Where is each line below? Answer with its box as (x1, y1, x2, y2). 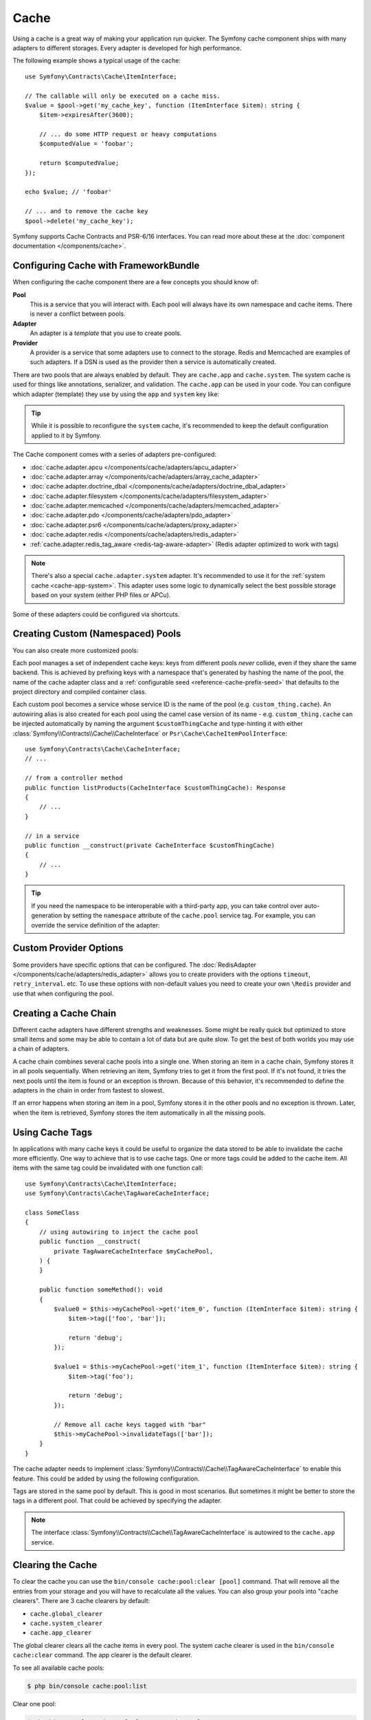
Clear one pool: (12, 1699, 56, 1708)
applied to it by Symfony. (31, 431, 102, 440)
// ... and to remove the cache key (25, 207, 148, 215)
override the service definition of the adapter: (31, 921, 160, 929)
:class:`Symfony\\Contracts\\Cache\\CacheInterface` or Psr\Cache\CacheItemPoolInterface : (12, 729, 288, 738)
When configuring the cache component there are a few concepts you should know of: (12, 278, 259, 286)
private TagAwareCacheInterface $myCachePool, (54, 1247, 214, 1255)
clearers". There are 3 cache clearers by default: (12, 1597, 150, 1605)
